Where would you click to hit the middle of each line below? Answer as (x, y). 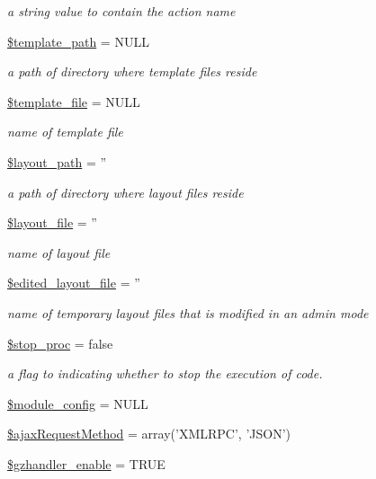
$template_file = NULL (74, 101)
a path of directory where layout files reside (125, 192)
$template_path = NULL (78, 41)
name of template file (65, 132)
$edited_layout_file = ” (74, 283)
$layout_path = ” (57, 161)
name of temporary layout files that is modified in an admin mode (188, 312)
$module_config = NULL (78, 403)
